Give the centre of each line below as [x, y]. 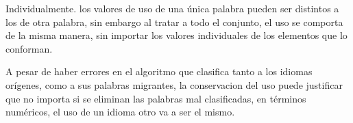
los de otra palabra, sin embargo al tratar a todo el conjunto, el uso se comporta [174, 22]
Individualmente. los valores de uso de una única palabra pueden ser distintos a [172, 8]
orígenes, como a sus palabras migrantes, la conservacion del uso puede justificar [174, 84]
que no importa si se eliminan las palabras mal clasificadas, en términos [156, 98]
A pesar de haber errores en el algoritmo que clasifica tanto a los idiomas [159, 71]
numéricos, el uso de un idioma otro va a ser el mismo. [120, 112]
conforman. [29, 48]
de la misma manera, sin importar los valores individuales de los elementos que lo [176, 35]
